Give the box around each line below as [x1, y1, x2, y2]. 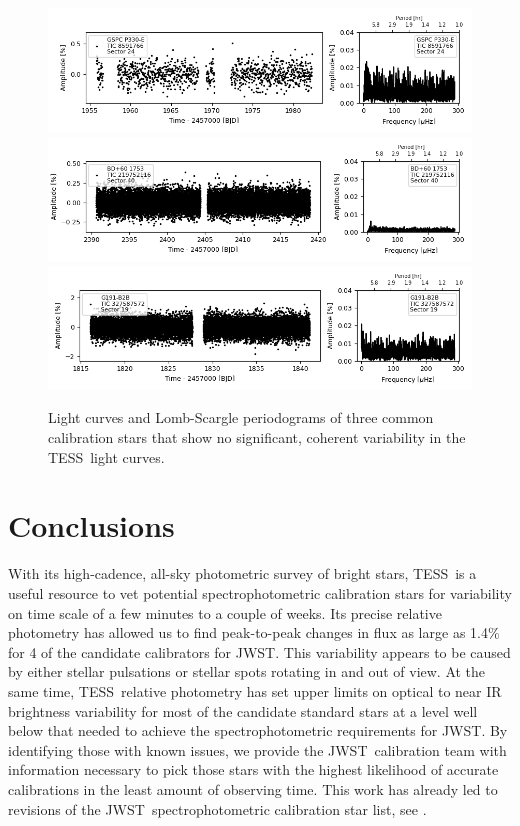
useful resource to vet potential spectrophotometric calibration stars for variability [8, 582, 512, 603]
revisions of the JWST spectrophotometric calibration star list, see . [8, 798, 427, 819]
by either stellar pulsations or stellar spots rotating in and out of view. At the [8, 661, 486, 682]
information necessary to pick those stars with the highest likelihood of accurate [8, 759, 499, 780]
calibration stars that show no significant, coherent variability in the [48, 427, 466, 448]
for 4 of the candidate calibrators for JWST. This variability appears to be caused [8, 641, 511, 662]
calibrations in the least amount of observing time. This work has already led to [8, 778, 498, 799]
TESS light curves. [48, 446, 165, 467]
